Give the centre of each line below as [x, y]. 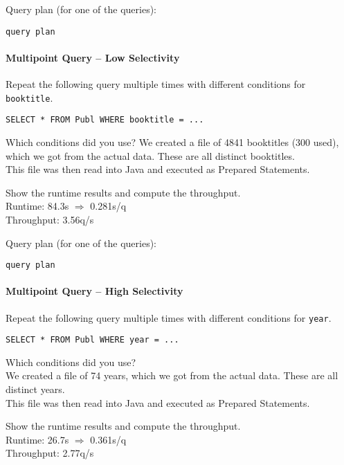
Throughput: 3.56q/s [50, 219]
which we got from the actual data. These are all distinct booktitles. [150, 155]
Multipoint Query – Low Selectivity [93, 57]
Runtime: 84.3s [37, 206]
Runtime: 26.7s [37, 439]
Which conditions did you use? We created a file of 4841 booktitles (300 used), [172, 142]
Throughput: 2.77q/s [50, 453]
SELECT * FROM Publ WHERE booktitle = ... [105, 120]
